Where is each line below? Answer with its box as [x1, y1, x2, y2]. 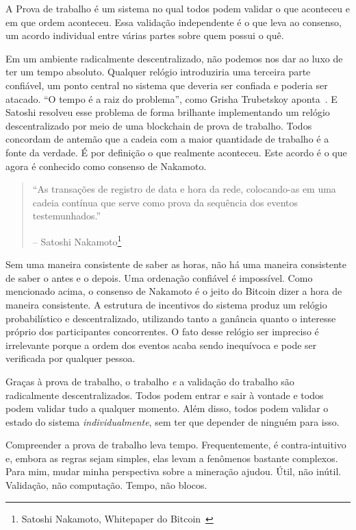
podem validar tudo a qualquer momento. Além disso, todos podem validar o [5, 401, 329, 415]
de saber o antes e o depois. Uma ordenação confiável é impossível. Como [5, 270, 313, 285]
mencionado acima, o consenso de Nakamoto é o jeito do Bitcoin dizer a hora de [5, 284, 342, 298]
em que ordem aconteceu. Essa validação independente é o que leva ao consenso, [5, 14, 342, 29]
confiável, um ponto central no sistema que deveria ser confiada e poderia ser [5, 77, 328, 92]
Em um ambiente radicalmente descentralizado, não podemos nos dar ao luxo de [5, 51, 343, 65]
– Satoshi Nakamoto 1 [32, 232, 122, 248]
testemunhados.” [32, 208, 101, 223]
